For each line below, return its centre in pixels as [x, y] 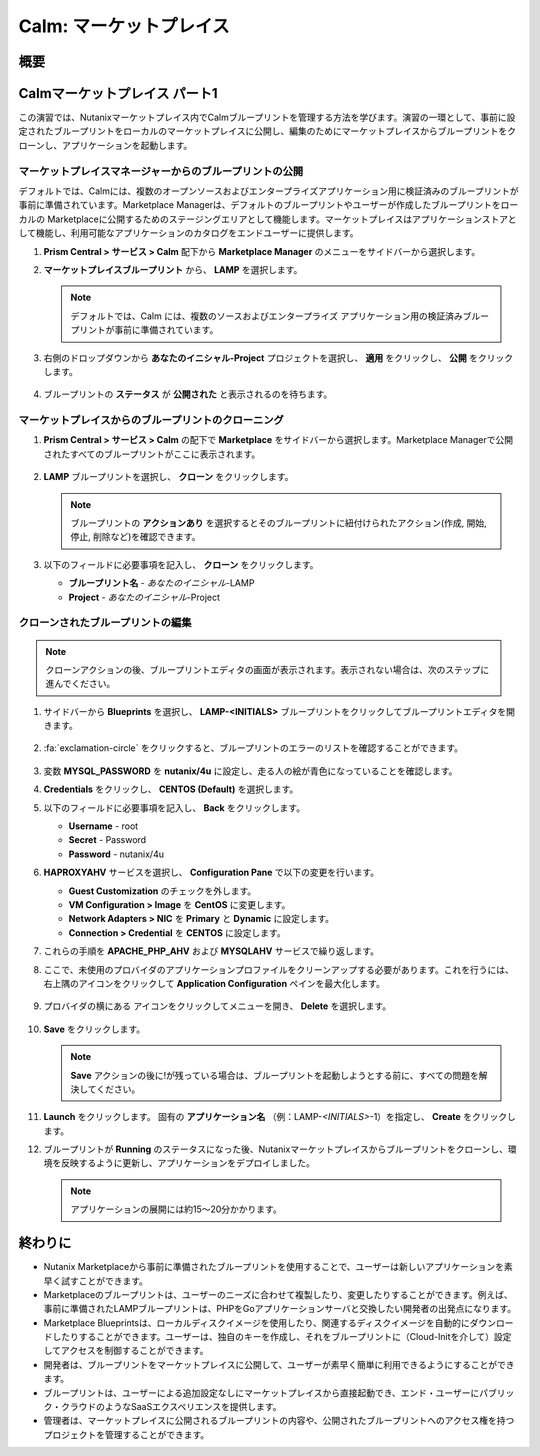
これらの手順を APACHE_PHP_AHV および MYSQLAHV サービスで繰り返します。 [211, 951]
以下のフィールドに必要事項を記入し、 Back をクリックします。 [174, 807]
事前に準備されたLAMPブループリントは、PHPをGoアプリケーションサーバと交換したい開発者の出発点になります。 [280, 1309]
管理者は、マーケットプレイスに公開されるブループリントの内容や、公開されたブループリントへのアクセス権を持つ [279, 1421]
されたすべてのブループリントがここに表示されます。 [152, 454]
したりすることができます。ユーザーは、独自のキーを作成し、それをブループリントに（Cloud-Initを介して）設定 [281, 1337]
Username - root [103, 826]
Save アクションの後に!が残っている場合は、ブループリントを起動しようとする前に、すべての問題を [274, 1075]
